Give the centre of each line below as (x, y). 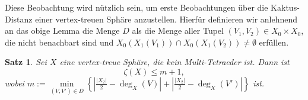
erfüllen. (274, 42)
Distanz (19, 19)
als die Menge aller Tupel (178, 30)
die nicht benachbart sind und (59, 42)
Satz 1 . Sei (26, 62)
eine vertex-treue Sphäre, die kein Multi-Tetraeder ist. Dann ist (174, 62)
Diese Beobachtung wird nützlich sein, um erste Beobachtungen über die (136, 7)
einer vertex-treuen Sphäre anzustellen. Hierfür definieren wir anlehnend (166, 19)
